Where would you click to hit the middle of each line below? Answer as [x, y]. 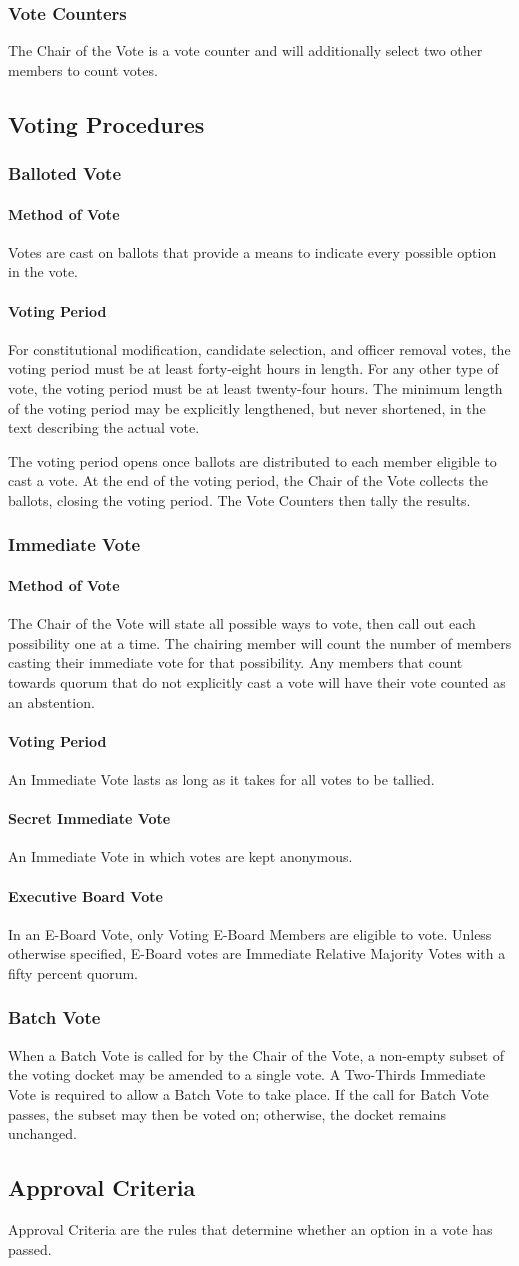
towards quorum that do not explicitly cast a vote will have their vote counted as [257, 681]
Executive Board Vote [85, 895]
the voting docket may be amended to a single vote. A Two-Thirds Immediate [247, 1074]
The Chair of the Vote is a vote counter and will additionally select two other [245, 50]
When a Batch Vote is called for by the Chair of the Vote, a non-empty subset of [256, 1054]
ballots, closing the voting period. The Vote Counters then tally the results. [239, 499]
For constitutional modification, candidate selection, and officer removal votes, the [259, 348]
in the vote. [43, 271]
